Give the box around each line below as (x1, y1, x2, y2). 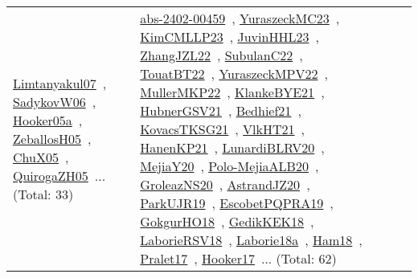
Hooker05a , (13, 110, 83, 129)
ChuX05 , (13, 147, 69, 166)
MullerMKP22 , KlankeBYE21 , (140, 83, 325, 101)
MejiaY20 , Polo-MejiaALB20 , (140, 157, 319, 175)
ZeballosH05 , (13, 129, 92, 148)
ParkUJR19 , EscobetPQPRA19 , (140, 194, 334, 212)
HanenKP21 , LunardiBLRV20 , (140, 138, 325, 157)
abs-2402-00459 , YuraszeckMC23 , (140, 9, 340, 27)
